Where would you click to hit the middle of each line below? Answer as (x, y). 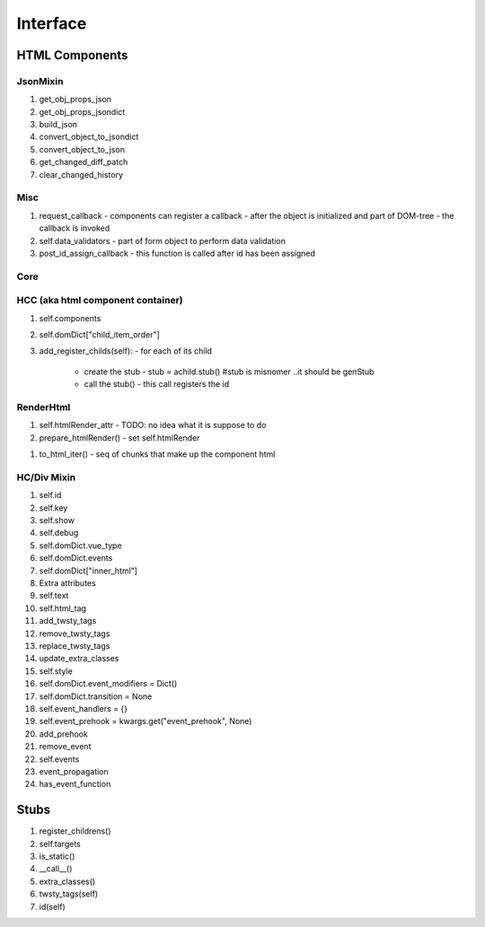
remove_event (65, 747)
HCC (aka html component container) (100, 301)
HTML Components (72, 55)
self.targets (60, 844)
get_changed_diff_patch (84, 162)
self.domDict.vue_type (80, 545)
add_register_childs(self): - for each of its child (126, 351)
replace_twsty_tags (75, 645)
